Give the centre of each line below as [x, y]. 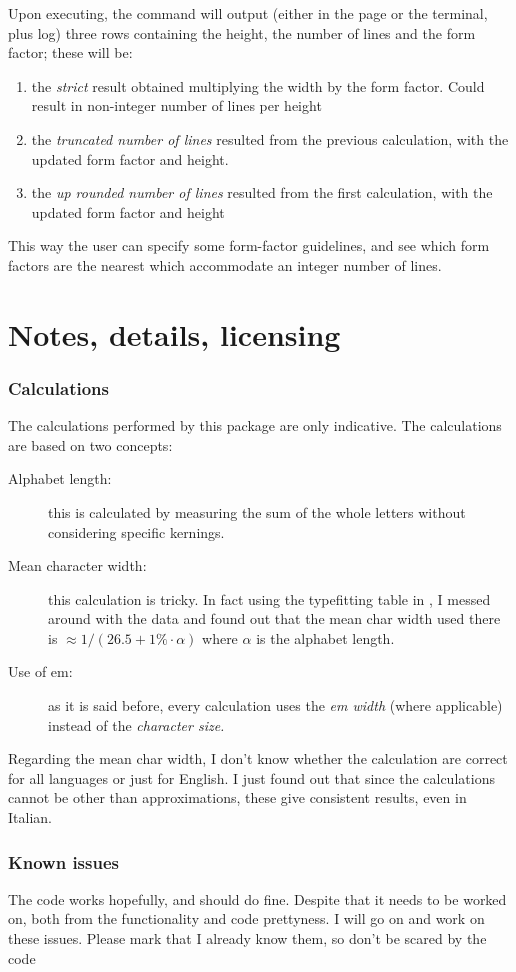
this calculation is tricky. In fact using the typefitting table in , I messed [269, 598]
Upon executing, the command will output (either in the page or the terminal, [248, 13]
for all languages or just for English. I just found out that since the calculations [251, 777]
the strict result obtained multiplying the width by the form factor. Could [258, 85]
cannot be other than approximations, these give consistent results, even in [237, 797]
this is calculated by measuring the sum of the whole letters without [257, 511]
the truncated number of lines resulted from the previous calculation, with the [270, 138]
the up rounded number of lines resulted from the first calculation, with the [262, 192]
